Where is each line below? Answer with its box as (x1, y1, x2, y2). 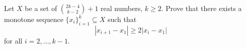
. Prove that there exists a (161, 3, 242, 13)
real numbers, (101, 3, 143, 13)
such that (107, 14, 137, 24)
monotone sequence (4, 14, 63, 24)
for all (4, 35, 23, 45)
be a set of (25, 3, 57, 13)
